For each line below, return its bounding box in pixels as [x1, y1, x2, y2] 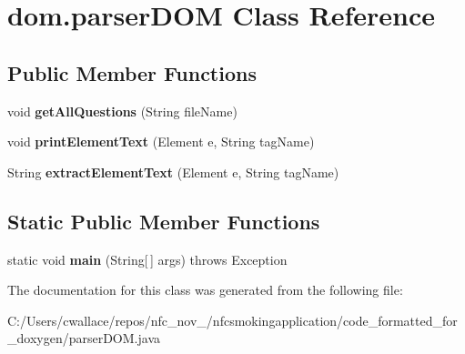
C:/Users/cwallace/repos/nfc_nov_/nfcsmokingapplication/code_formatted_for [7, 310, 458, 329]
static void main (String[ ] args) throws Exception [7, 249, 288, 268]
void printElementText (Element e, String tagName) [7, 132, 315, 151]
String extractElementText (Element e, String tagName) [7, 162, 339, 181]
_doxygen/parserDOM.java [7, 329, 160, 348]
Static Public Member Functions [7, 207, 320, 235]
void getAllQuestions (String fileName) [7, 101, 238, 120]
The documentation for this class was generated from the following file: [7, 280, 403, 299]
